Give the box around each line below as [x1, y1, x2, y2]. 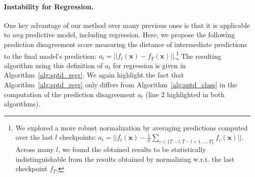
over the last [15, 132, 53, 142]
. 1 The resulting [174, 49, 222, 61]
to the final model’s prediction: [4, 51, 97, 61]
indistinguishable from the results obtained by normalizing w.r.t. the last [15, 153, 234, 164]
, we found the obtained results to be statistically [58, 144, 206, 154]
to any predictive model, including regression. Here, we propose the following [4, 29, 235, 40]
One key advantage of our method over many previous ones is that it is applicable [4, 20, 250, 30]
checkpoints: [59, 132, 96, 142]
